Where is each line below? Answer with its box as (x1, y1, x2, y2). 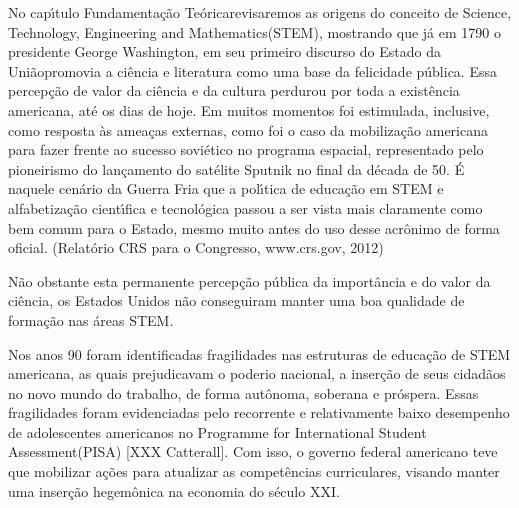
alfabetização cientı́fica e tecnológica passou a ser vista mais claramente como (8, 197, 483, 218)
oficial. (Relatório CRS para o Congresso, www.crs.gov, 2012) (8, 237, 384, 258)
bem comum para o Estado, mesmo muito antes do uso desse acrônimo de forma (8, 217, 500, 238)
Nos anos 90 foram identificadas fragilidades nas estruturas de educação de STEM (8, 343, 511, 364)
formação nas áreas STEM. (8, 309, 174, 330)
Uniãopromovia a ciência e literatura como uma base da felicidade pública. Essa (8, 60, 497, 81)
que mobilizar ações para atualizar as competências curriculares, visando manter (8, 461, 500, 482)
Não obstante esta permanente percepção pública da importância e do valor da (8, 270, 491, 291)
